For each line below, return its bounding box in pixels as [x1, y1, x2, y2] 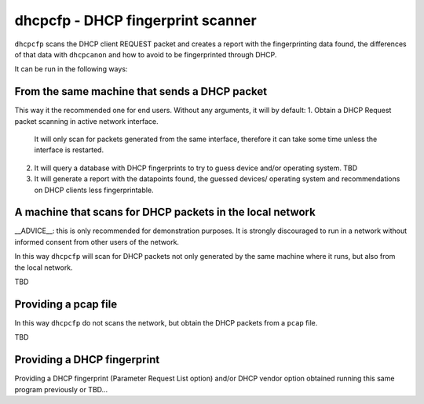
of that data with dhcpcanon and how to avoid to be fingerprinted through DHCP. [14, 49, 277, 59]
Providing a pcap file [14, 297, 118, 311]
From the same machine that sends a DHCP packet [14, 85, 267, 98]
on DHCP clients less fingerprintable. [34, 185, 154, 195]
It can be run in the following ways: [14, 64, 128, 74]
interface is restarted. [34, 145, 104, 155]
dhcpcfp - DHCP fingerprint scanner [14, 12, 257, 29]
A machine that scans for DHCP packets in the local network [14, 206, 316, 219]
